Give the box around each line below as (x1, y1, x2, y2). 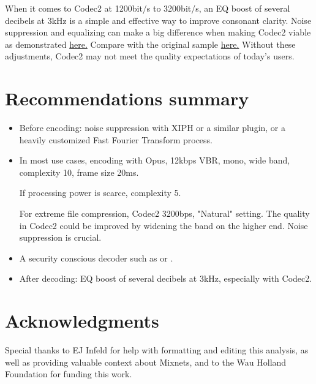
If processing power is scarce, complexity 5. (19, 186, 181, 199)
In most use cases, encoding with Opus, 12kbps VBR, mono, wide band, (19, 154, 290, 167)
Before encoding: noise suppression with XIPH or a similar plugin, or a (19, 121, 286, 134)
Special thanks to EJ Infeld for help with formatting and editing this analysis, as (5, 344, 309, 356)
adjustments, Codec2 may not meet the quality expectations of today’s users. (5, 50, 295, 62)
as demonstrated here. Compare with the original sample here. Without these (5, 37, 296, 50)
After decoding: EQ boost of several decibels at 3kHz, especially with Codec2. (19, 272, 312, 285)
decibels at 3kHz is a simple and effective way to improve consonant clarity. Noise (5, 13, 312, 26)
